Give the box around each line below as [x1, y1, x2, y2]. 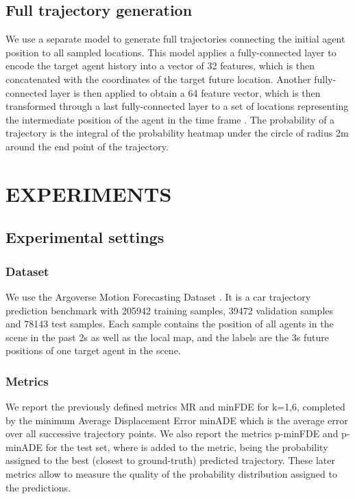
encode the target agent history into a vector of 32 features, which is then [5, 58, 315, 73]
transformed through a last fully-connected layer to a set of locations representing [5, 99, 349, 113]
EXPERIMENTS [5, 179, 172, 207]
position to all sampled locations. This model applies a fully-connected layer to [5, 45, 336, 59]
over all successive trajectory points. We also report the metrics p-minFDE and [5, 426, 339, 441]
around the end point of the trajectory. [5, 139, 169, 153]
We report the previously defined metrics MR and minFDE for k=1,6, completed [5, 399, 345, 414]
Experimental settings [5, 227, 164, 248]
